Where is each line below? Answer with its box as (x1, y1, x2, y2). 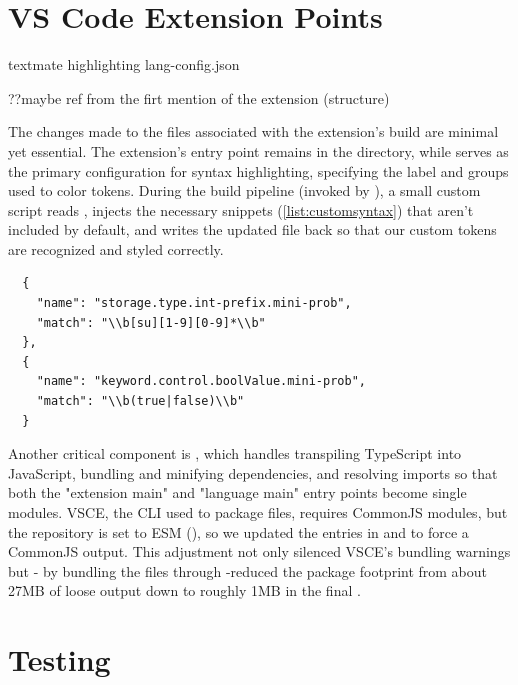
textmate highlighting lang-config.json (8, 54, 240, 75)
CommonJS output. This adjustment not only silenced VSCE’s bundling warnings (8, 541, 511, 562)
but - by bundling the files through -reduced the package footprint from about (8, 560, 488, 581)
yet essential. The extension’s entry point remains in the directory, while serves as (8, 140, 509, 161)
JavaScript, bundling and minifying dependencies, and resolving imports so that (8, 462, 498, 483)
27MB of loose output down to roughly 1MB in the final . (8, 580, 361, 601)
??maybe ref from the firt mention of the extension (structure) (8, 87, 390, 108)
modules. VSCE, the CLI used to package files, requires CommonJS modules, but (8, 502, 508, 522)
